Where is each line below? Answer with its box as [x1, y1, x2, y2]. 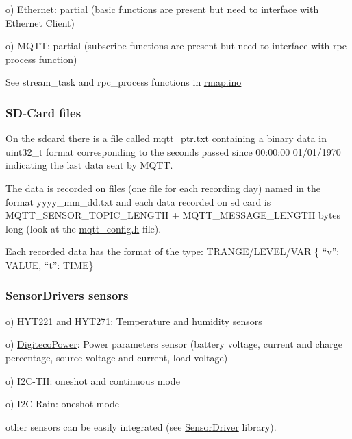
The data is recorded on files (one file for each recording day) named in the [5, 180, 320, 195]
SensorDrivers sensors [5, 287, 129, 304]
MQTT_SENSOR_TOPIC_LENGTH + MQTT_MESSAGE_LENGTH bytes [5, 208, 341, 222]
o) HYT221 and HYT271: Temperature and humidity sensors [5, 313, 262, 328]
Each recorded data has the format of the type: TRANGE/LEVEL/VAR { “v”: [5, 244, 340, 259]
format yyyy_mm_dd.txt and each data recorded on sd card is [5, 194, 271, 209]
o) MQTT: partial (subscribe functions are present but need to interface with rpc [5, 38, 347, 53]
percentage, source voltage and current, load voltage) [5, 350, 228, 364]
